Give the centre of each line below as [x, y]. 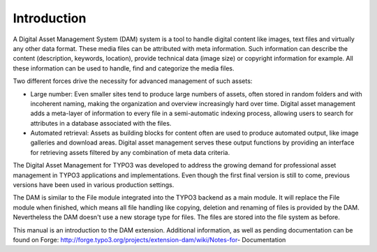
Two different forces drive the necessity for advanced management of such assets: [133, 81]
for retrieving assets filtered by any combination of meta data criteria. [130, 152]
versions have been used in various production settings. [94, 185]
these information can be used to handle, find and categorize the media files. [124, 68]
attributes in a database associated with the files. [101, 123]
